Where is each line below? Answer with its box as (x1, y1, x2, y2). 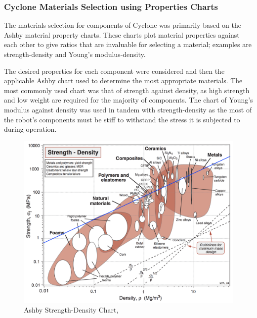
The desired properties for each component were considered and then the (4, 65, 225, 76)
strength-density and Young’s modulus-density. (4, 49, 146, 59)
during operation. (4, 124, 57, 134)
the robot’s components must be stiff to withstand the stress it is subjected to (4, 114, 240, 124)
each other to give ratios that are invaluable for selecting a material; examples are (4, 39, 252, 50)
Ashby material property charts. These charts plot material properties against (4, 29, 240, 40)
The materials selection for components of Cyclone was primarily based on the (4, 20, 242, 30)
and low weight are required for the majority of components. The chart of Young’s (4, 95, 253, 105)
